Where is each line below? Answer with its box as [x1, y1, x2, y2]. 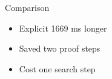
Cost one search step [19, 62, 96, 75]
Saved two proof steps [19, 42, 100, 55]
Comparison [5, 1, 50, 13]
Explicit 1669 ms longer [19, 21, 107, 34]
